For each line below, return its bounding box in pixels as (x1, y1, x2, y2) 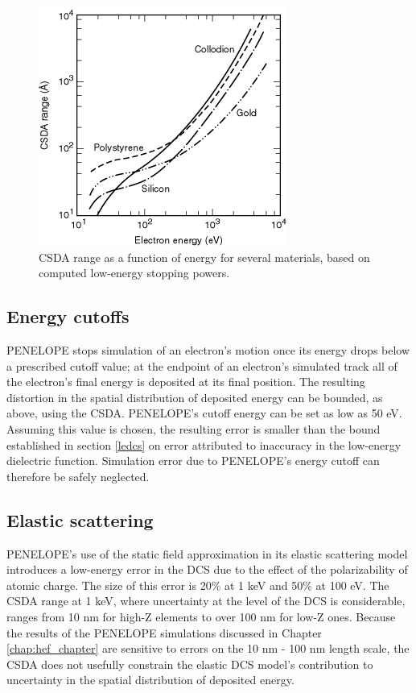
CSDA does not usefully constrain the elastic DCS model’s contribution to (6, 655, 373, 672)
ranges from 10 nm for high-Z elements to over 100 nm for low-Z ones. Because (6, 608, 396, 625)
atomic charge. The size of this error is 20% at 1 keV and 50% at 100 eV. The (6, 576, 389, 593)
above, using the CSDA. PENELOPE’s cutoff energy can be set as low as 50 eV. (6, 405, 402, 421)
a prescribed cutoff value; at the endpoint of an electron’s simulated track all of (6, 357, 397, 374)
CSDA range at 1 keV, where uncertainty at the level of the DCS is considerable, (6, 592, 406, 609)
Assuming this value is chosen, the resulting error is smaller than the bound (6, 420, 381, 437)
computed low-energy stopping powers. (39, 264, 230, 281)
